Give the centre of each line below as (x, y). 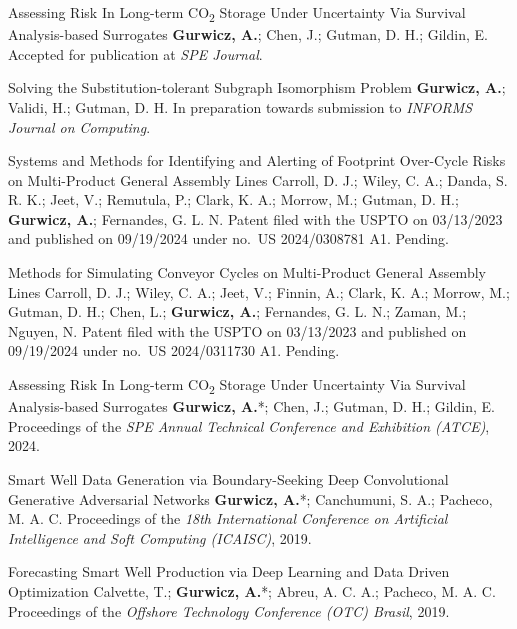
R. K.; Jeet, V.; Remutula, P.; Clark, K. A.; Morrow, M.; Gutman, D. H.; (233, 199)
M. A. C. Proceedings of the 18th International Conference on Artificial (228, 518)
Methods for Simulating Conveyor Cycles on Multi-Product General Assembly (247, 272)
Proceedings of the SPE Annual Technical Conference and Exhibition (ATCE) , (249, 425)
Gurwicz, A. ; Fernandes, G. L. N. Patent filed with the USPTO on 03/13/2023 (255, 218)
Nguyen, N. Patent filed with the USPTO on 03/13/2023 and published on (237, 330)
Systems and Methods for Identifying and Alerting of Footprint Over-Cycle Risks (257, 160)
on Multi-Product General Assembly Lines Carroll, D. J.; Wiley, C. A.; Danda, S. (258, 179)
